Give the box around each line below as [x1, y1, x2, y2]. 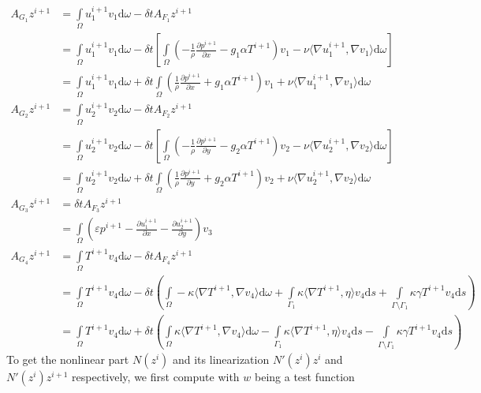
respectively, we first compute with [72, 368, 240, 384]
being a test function [254, 368, 355, 384]
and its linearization [172, 350, 270, 367]
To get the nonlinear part [6, 350, 129, 367]
